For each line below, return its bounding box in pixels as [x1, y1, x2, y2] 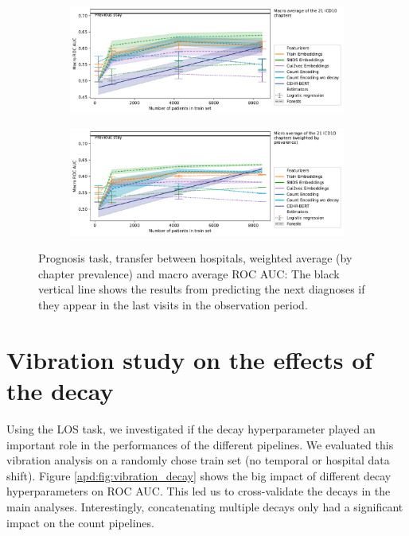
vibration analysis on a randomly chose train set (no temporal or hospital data [6, 452, 390, 468]
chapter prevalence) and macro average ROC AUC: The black [38, 265, 340, 282]
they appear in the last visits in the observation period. [38, 297, 308, 313]
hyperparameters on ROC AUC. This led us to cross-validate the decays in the [6, 483, 391, 499]
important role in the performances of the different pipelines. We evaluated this [6, 436, 394, 452]
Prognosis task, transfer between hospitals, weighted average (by [38, 250, 353, 266]
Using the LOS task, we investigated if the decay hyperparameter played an [6, 420, 376, 437]
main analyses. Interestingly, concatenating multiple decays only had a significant [6, 498, 403, 515]
